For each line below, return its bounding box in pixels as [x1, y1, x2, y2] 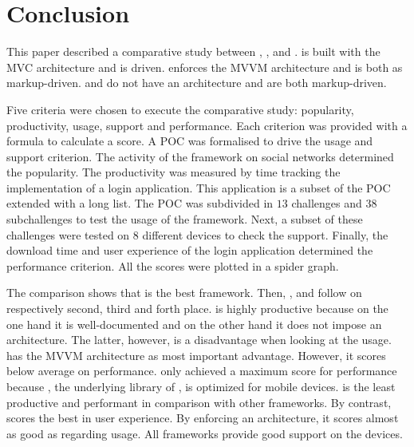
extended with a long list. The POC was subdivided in [6, 195, 274, 212]
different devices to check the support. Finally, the [142, 226, 388, 243]
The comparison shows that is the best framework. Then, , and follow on [6, 284, 362, 301]
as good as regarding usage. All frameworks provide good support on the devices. [6, 425, 403, 441]
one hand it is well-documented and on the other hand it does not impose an [6, 315, 382, 332]
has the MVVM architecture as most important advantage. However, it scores [6, 346, 386, 363]
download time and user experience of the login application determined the [6, 242, 373, 259]
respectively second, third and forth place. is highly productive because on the [6, 300, 388, 317]
